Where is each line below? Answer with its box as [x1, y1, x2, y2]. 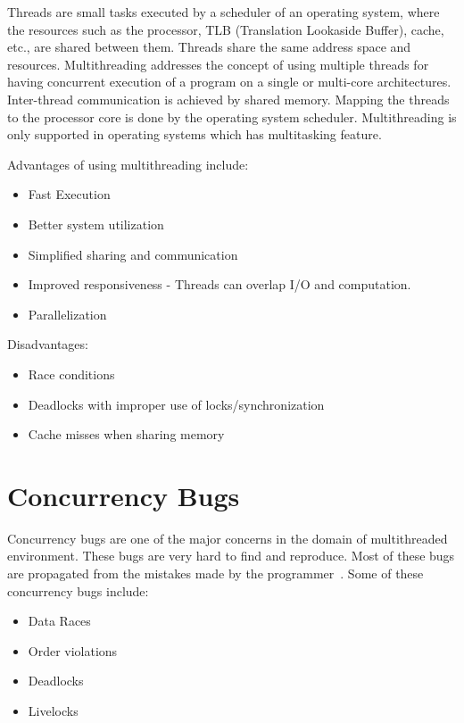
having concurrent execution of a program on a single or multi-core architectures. [7, 72, 452, 91]
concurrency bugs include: [7, 581, 149, 600]
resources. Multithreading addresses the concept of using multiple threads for [7, 54, 429, 73]
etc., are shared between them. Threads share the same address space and [7, 37, 411, 56]
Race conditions [28, 364, 115, 383]
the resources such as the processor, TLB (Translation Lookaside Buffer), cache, [7, 20, 444, 38]
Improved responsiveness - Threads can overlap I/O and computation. [28, 275, 411, 294]
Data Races [28, 611, 91, 630]
